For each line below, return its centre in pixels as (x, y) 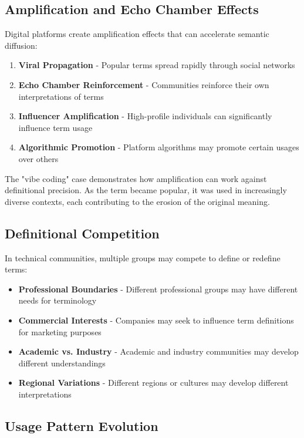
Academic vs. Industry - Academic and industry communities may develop (158, 351)
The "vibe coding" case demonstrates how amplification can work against (136, 178)
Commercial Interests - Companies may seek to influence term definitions (156, 320)
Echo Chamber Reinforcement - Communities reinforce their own (144, 84)
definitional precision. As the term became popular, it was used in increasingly (146, 190)
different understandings (62, 363)
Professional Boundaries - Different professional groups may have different (158, 289)
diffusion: (21, 45)
